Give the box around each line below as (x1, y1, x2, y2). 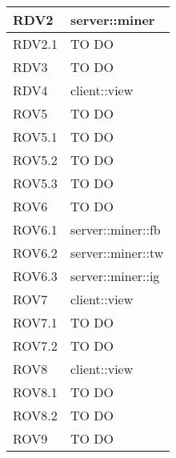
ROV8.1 (13, 383, 58, 401)
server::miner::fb (70, 220, 161, 239)
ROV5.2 (13, 151, 58, 169)
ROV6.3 (13, 267, 58, 285)
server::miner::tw (70, 243, 164, 262)
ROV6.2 (13, 243, 58, 262)
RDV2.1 (13, 34, 58, 53)
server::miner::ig (70, 267, 160, 285)
